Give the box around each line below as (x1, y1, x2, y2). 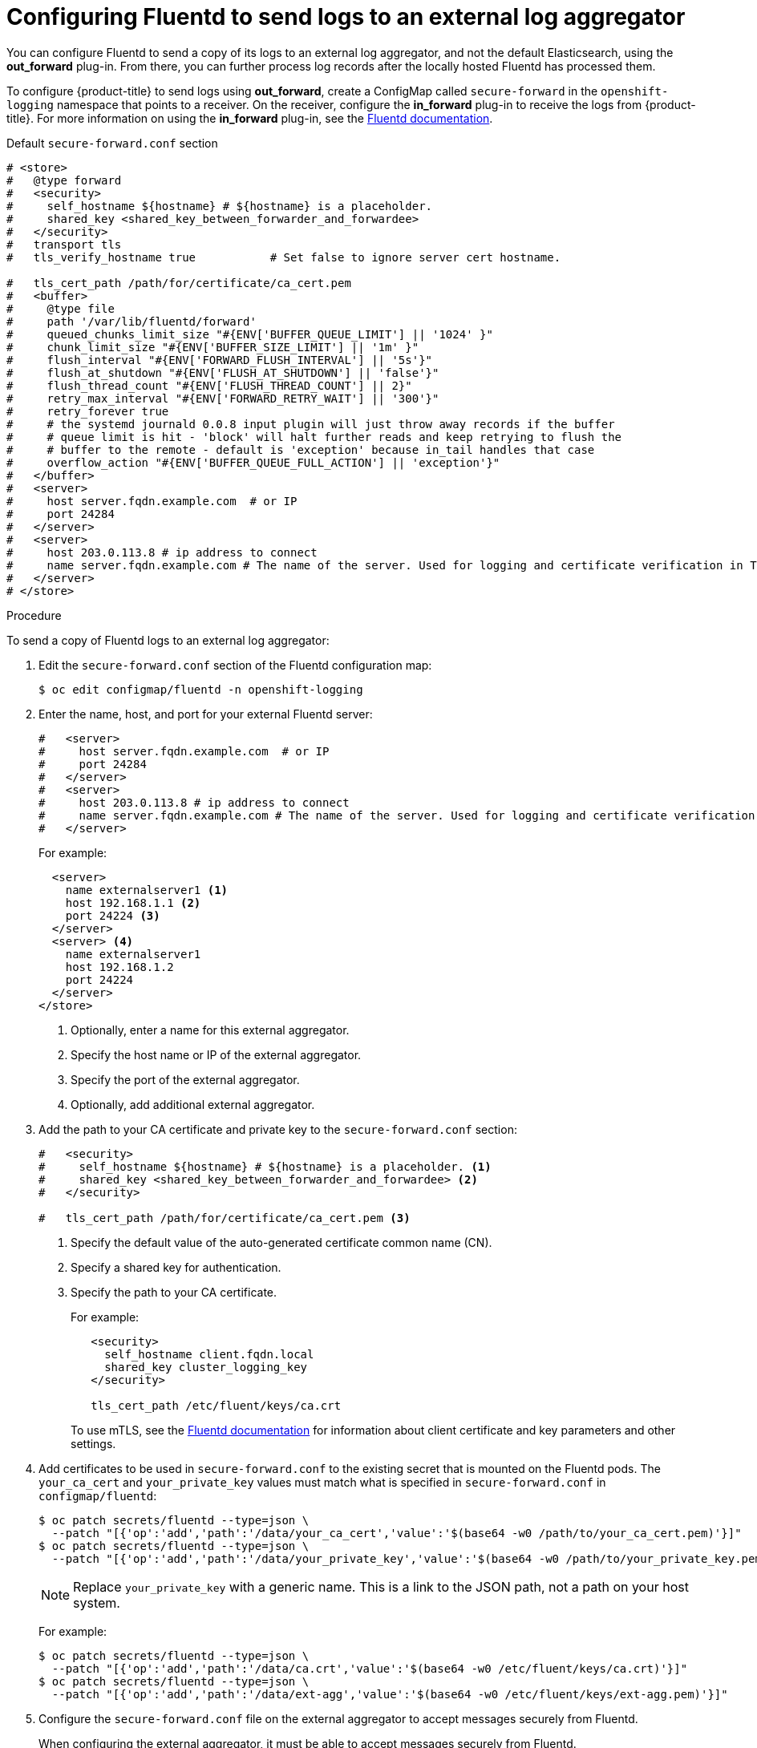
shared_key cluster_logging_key (104, 1360, 308, 1374)
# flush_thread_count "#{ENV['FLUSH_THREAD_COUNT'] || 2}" (6, 378, 412, 392)
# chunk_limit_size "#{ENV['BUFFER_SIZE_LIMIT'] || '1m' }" (6, 340, 419, 354)
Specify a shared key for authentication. (71, 1260, 281, 1274)
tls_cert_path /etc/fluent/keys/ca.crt (91, 1398, 342, 1412)
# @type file (6, 301, 115, 315)
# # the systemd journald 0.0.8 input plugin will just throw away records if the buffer (6, 417, 615, 431)
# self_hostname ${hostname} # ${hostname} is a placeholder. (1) (38, 1159, 492, 1173)
